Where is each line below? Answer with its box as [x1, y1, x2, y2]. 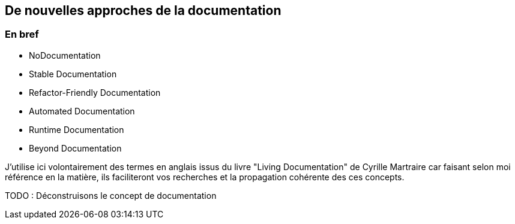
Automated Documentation [29, 105, 135, 116]
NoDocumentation [29, 50, 101, 60]
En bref [5, 28, 39, 41]
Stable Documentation [29, 68, 117, 79]
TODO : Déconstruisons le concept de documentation [5, 190, 217, 201]
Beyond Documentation [29, 143, 122, 153]
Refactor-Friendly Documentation [29, 87, 161, 98]
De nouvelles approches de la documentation [5, 3, 282, 18]
